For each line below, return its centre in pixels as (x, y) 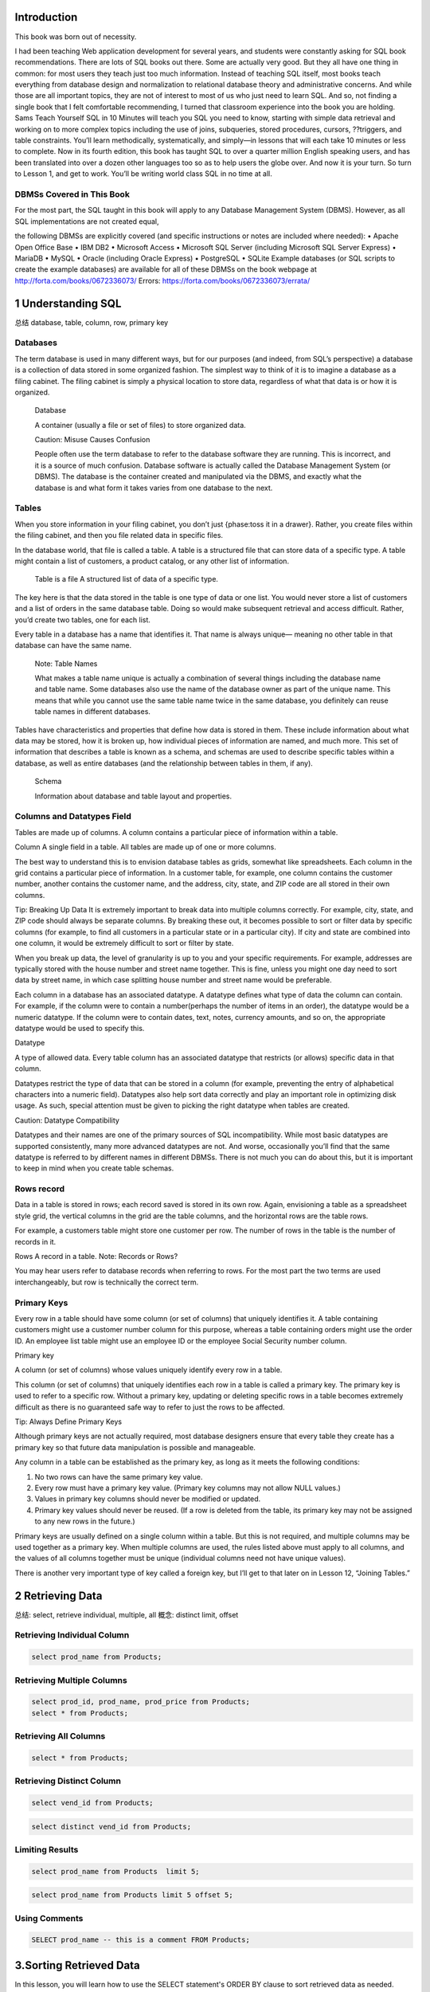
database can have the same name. (73, 645)
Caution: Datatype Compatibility (67, 1120)
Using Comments (49, 1918)
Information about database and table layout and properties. (133, 796)
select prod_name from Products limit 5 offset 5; (133, 1895)
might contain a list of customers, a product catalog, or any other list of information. (152, 561)
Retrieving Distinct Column (68, 1781)
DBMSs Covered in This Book (72, 194)
